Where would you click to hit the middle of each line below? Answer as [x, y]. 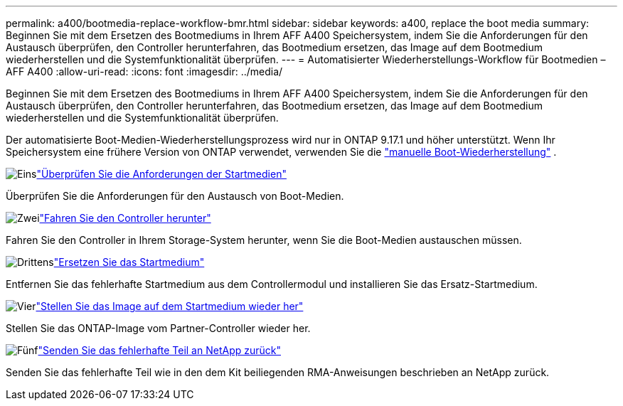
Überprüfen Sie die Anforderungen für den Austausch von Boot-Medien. [175, 196]
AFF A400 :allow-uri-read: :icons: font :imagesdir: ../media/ [144, 71]
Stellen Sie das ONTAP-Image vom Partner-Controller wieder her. [158, 328]
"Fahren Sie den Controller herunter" [125, 218]
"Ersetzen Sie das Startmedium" [129, 262]
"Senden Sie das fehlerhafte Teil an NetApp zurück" [159, 350]
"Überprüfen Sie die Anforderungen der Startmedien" [161, 174]
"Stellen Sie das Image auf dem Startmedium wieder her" [170, 306]
